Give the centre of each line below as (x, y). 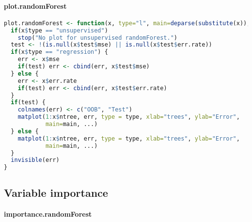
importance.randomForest (48, 214)
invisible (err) (35, 160)
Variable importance (56, 192)
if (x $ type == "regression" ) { (59, 52)
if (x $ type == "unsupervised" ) (59, 30)
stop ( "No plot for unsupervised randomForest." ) (97, 38)
